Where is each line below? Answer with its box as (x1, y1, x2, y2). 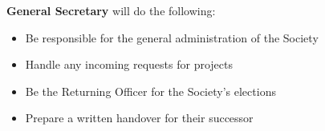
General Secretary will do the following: (6, 2, 216, 18)
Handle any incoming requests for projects (25, 56, 233, 73)
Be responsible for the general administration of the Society (25, 29, 319, 46)
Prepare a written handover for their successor (25, 109, 254, 126)
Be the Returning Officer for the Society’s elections (25, 82, 276, 99)
